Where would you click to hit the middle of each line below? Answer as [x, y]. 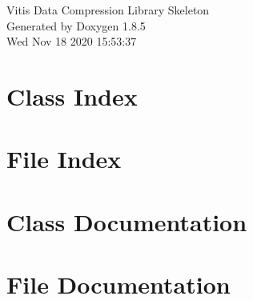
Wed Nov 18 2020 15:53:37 [72, 41]
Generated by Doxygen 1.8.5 [76, 25]
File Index [64, 159]
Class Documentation [127, 221]
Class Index [72, 96]
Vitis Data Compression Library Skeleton [108, 10]
